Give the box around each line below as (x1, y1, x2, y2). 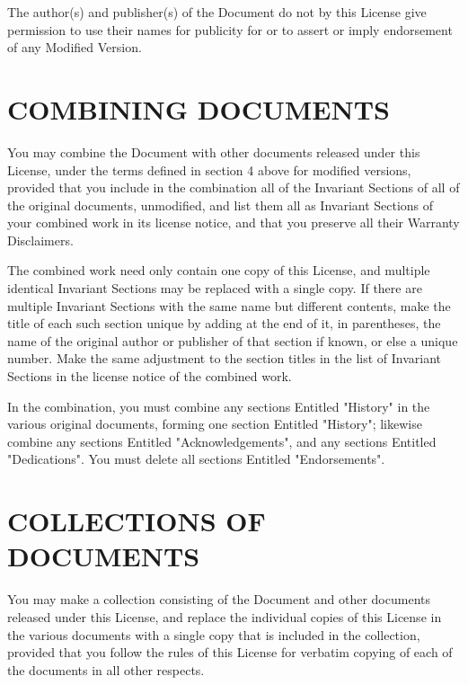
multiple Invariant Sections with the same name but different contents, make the (7, 296, 451, 315)
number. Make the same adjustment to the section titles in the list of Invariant (7, 349, 442, 368)
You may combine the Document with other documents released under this (7, 142, 420, 161)
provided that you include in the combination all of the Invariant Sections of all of (7, 178, 460, 197)
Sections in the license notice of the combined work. (7, 367, 292, 386)
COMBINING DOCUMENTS (7, 90, 390, 127)
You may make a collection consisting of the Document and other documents (7, 590, 430, 609)
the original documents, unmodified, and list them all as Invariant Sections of (7, 195, 434, 214)
